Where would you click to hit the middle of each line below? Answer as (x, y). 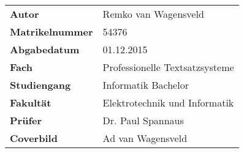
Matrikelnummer (51, 32)
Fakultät (31, 103)
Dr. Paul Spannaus (143, 120)
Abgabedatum (45, 49)
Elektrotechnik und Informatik (168, 103)
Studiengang (40, 85)
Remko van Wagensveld (153, 14)
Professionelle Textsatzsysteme (168, 67)
